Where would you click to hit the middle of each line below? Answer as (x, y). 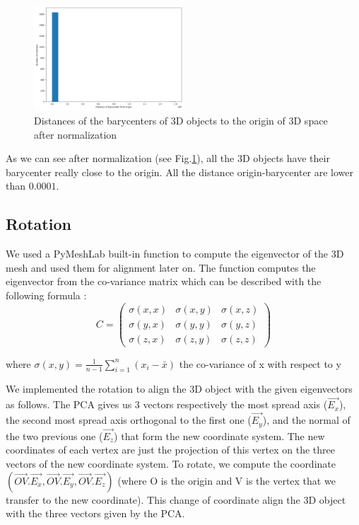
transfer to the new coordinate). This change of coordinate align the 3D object (176, 499)
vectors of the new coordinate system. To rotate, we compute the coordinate (171, 463)
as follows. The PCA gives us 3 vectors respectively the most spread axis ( (167, 404)
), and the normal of (306, 420)
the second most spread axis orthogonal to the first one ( (129, 420)
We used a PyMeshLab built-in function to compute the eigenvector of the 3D (175, 254)
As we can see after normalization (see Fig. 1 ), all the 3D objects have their (168, 158)
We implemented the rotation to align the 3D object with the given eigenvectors (179, 389)
